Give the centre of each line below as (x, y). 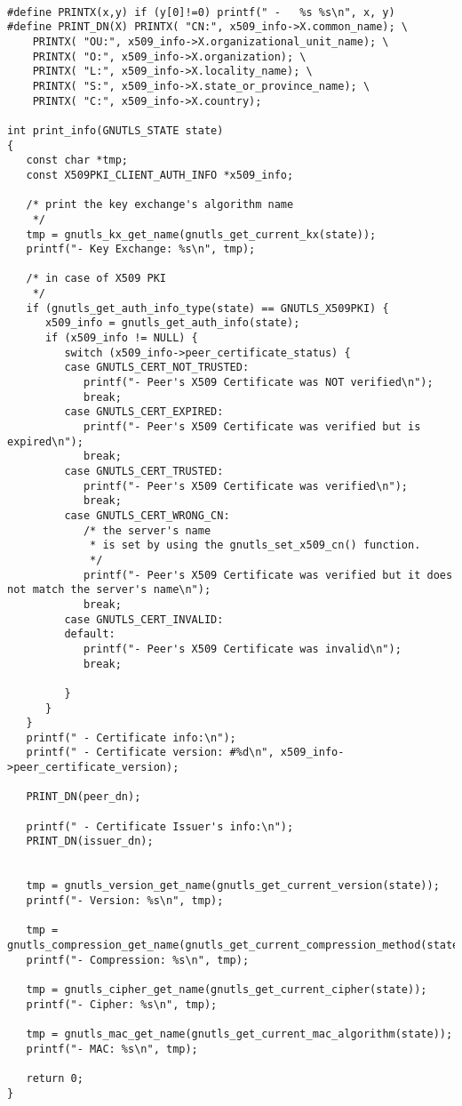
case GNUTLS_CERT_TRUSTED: (144, 471)
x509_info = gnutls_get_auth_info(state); (172, 323)
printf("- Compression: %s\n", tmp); (138, 960)
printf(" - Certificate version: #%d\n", (150, 753)
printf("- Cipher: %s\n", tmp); (122, 1004)
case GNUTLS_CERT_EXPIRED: (144, 412)
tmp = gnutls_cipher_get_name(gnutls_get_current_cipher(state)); (227, 989)
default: (90, 634)
